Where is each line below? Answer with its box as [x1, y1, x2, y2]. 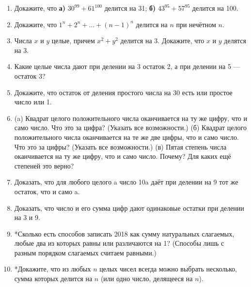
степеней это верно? [14, 160, 74, 170]
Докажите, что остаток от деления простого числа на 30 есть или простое [14, 87, 233, 97]
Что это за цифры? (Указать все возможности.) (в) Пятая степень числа [14, 141, 227, 152]
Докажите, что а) [14, 3, 66, 13]
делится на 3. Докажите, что [120, 35, 204, 46]
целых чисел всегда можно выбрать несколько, [99, 264, 237, 274]
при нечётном [176, 19, 216, 29]
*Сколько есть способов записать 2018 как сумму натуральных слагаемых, [14, 228, 235, 238]
